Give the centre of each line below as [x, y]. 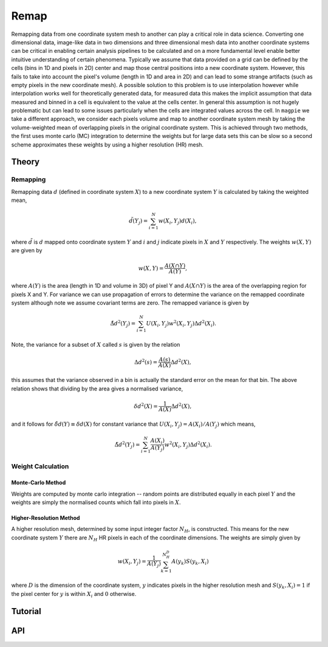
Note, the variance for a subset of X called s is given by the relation [96, 345]
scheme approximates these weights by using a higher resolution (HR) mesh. [107, 144]
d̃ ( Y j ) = [138, 222]
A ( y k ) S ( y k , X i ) [190, 562]
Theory [26, 162]
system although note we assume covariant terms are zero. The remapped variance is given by [130, 303]
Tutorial [26, 611]
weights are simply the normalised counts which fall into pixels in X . [96, 502]
